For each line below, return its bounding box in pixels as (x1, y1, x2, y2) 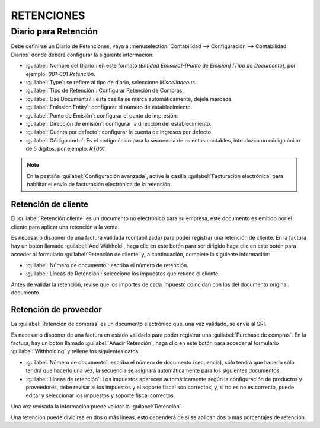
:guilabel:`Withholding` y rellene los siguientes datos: (11, 348, 140, 355)
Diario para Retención (11, 26, 98, 37)
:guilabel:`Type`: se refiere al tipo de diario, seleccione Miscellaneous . (25, 78, 197, 85)
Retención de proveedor (11, 305, 102, 315)
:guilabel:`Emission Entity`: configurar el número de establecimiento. (25, 104, 193, 111)
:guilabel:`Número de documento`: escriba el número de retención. (25, 262, 189, 269)
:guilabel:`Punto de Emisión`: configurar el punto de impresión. (25, 112, 178, 119)
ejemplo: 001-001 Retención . (25, 70, 96, 77)
